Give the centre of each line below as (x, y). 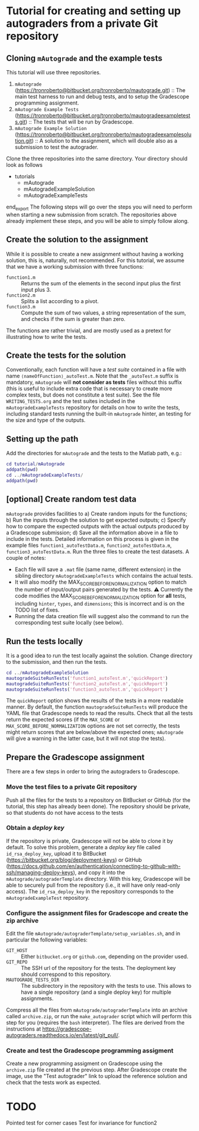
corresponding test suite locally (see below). (69, 623)
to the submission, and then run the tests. (57, 661)
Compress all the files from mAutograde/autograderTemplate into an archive (97, 1010)
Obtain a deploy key (35, 828)
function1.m (21, 278)
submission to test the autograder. (57, 147)
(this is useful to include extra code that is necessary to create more (89, 389)
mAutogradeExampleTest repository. (48, 897)
